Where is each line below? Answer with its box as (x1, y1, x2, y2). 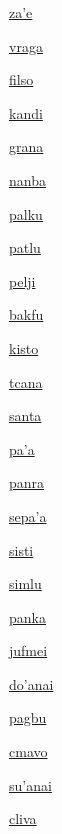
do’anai (9, 673, 54, 694)
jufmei (9, 640, 48, 661)
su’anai (9, 774, 52, 795)
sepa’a (9, 505, 47, 526)
